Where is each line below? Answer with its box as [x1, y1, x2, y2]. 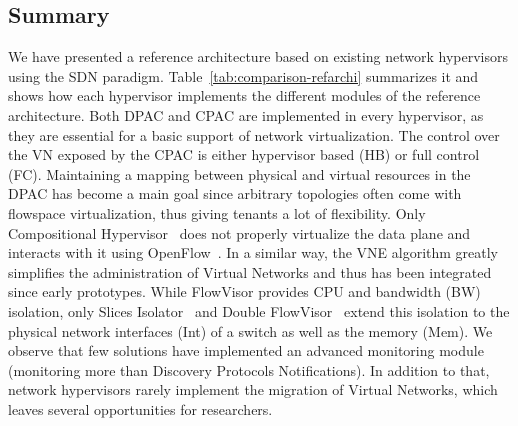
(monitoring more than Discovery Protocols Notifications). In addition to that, [8, 359, 490, 380]
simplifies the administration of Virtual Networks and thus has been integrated [8, 261, 492, 282]
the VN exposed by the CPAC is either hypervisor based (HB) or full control [8, 144, 480, 165]
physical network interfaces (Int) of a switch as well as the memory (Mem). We [8, 320, 493, 341]
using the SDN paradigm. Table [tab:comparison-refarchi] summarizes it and [8, 65, 479, 86]
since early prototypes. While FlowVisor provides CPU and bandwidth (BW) [8, 281, 481, 302]
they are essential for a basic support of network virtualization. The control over [8, 124, 500, 145]
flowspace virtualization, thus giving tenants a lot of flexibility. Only [8, 202, 426, 223]
